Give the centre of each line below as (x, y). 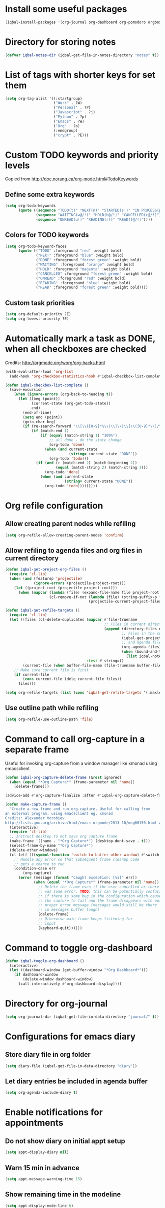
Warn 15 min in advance (42, 1168)
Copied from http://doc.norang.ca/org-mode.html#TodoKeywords (72, 179)
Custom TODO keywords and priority (82, 155)
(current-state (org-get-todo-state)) (71, 403)
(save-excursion (26, 390)
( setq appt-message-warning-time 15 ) (44, 1179)
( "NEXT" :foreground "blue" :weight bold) (80, 255)
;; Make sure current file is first (52, 670)
